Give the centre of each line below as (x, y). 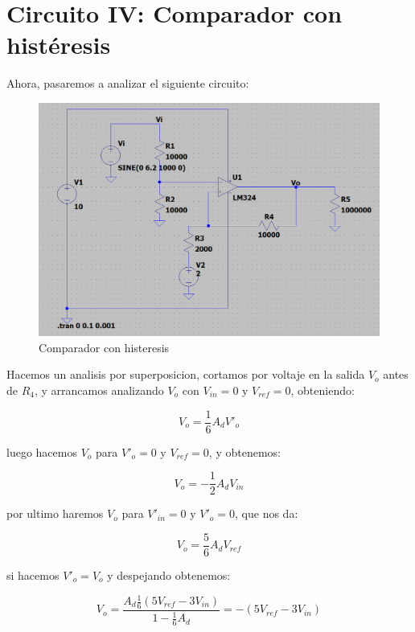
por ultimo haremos (55, 513)
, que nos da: (267, 513)
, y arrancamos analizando (99, 390)
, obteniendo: (323, 390)
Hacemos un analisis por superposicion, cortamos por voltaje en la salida (186, 374)
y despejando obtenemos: (169, 575)
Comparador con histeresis (104, 347)
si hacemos (33, 575)
